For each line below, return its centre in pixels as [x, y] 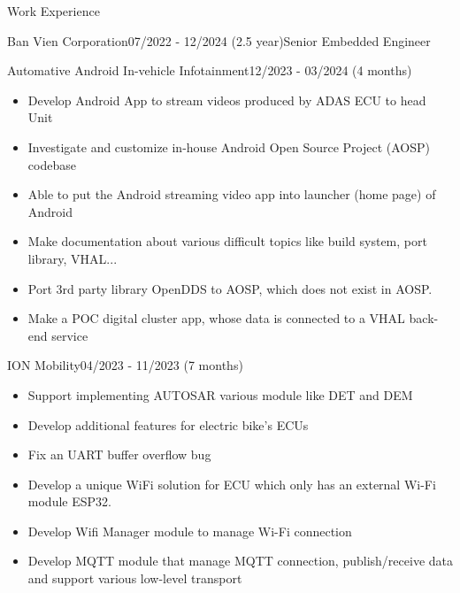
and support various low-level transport [135, 578]
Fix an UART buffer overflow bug [119, 454]
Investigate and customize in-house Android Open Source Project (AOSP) [229, 146]
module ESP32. [69, 501]
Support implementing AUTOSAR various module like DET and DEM [220, 394]
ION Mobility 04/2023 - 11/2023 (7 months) [125, 365]
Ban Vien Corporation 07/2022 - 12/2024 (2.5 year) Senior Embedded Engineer [219, 40]
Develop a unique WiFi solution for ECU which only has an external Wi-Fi [232, 484]
